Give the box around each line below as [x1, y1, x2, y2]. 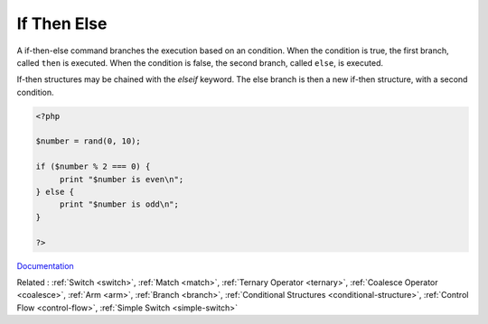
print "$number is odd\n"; [59, 199, 180, 209]
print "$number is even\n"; [59, 174, 184, 184]
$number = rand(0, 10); [35, 136, 142, 146]
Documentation [16, 260, 74, 271]
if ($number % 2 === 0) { [35, 162, 151, 171]
